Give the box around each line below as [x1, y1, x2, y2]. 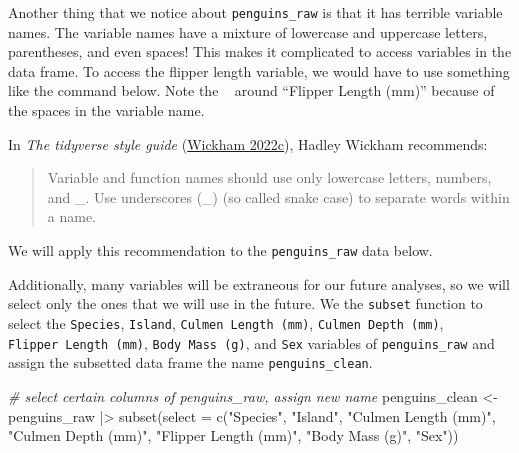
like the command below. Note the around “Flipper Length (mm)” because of [8, 80, 495, 101]
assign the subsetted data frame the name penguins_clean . [8, 352, 373, 373]
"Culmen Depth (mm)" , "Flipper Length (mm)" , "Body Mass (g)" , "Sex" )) [8, 425, 459, 446]
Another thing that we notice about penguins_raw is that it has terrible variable [8, 2, 503, 22]
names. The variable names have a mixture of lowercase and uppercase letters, [8, 21, 488, 42]
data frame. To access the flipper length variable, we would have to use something [8, 60, 510, 81]
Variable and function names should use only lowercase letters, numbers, [47, 167, 492, 188]
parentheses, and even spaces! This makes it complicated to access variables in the [8, 41, 512, 62]
